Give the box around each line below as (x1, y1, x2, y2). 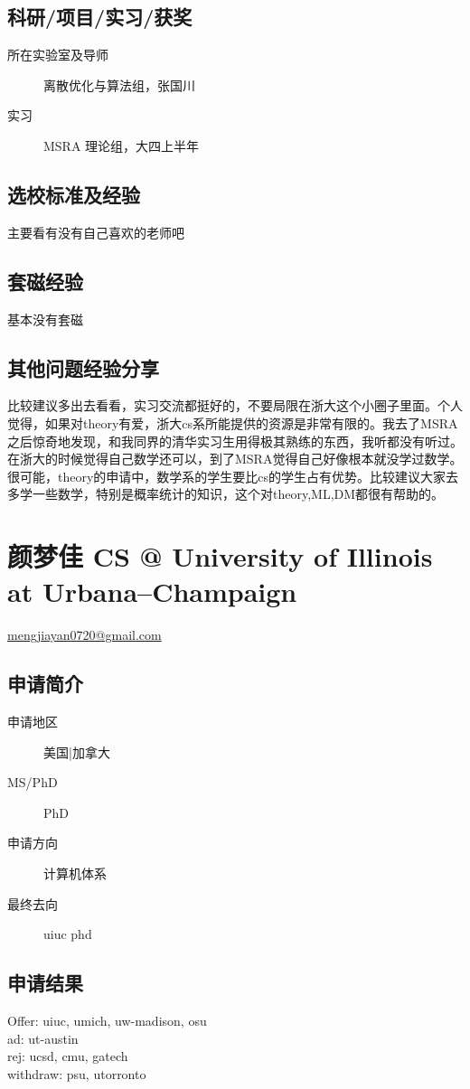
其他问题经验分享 (7, 353, 159, 381)
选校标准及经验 (7, 180, 140, 208)
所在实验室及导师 (7, 45, 108, 64)
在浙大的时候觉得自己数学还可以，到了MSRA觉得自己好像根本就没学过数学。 (7, 449, 463, 468)
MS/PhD (7, 773, 58, 792)
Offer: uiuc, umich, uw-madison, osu (7, 1011, 207, 1029)
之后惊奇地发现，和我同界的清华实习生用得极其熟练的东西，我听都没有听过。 (7, 431, 463, 450)
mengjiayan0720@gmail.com (7, 625, 162, 644)
